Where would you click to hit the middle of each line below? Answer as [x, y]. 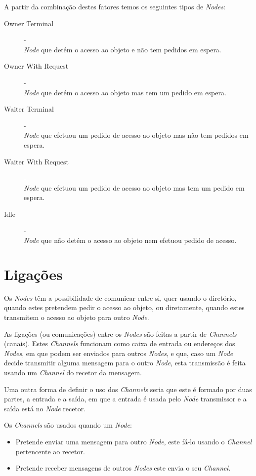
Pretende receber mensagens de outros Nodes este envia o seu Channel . [123, 468]
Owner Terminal [29, 23]
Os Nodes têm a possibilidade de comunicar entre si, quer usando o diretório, [120, 297]
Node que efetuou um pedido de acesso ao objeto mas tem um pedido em [134, 187]
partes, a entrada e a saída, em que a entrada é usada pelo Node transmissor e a [125, 399]
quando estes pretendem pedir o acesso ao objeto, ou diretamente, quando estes [124, 307]
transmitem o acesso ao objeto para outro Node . [77, 317]
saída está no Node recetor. [45, 408]
